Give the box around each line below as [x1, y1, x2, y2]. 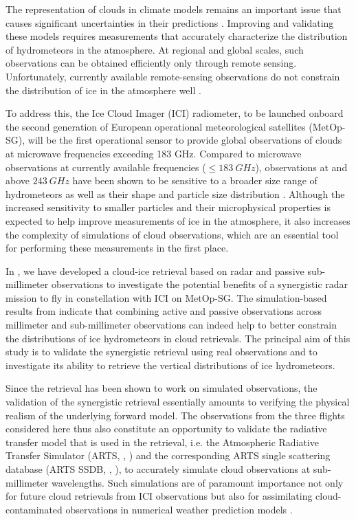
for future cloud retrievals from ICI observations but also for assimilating [5, 489, 313, 503]
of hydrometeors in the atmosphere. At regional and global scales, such [5, 42, 304, 56]
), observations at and [255, 159, 348, 174]
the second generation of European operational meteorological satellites [5, 119, 306, 133]
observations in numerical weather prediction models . [65, 502, 293, 516]
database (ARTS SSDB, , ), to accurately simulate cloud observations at [5, 462, 311, 476]
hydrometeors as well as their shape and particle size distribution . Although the [5, 186, 345, 201]
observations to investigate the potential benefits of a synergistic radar [51, 277, 348, 291]
